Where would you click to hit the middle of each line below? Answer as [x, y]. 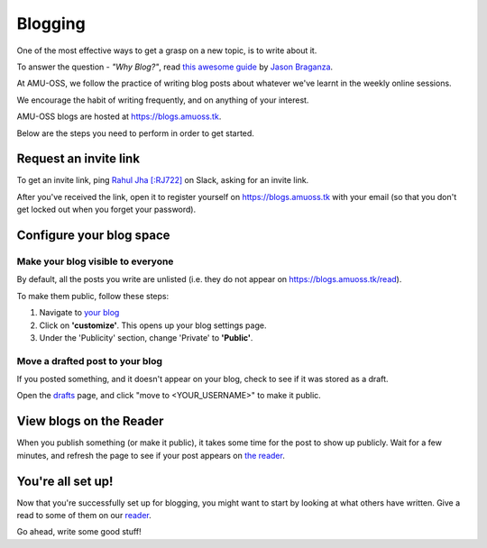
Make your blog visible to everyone [95, 261]
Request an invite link [78, 159]
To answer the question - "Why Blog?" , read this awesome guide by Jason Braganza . [175, 67]
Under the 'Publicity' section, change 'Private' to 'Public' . [146, 337]
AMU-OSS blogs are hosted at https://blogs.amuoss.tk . [119, 116]
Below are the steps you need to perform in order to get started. [135, 133]
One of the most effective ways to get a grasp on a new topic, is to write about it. [167, 50]
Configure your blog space [93, 235]
